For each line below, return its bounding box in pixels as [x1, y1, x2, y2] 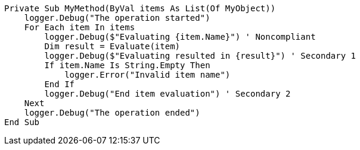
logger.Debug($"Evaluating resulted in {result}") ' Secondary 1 [44, 51, 356, 60]
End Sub [4, 117, 40, 127]
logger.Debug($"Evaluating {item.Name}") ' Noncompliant [44, 32, 316, 42]
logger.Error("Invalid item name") [64, 70, 231, 79]
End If [44, 79, 75, 89]
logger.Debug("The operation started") [24, 13, 210, 23]
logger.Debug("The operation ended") [24, 108, 200, 117]
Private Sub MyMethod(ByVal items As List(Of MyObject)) [4, 4, 276, 13]
